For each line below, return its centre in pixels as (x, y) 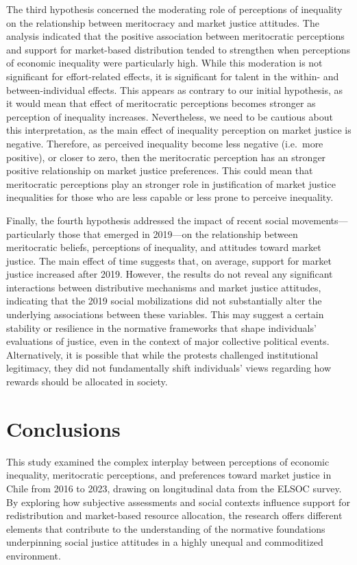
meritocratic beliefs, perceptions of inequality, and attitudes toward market (164, 247)
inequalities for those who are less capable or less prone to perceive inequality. (170, 197)
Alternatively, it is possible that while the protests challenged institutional (162, 354)
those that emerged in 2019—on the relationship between (178, 233)
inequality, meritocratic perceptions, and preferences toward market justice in (169, 475)
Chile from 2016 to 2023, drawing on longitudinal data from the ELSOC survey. (174, 488)
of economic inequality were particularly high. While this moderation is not (164, 63)
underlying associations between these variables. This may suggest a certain (165, 314)
